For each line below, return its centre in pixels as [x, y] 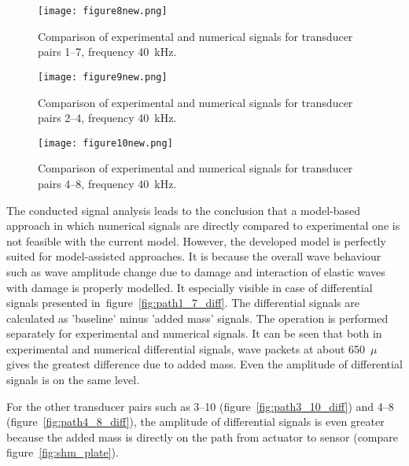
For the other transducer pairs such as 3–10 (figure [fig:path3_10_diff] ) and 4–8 [200, 406]
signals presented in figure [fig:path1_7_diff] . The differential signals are [183, 303]
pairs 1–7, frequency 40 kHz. [107, 52]
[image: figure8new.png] [103, 11]
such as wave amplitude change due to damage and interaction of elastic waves [196, 271]
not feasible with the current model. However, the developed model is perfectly [196, 240]
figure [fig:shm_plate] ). [63, 452]
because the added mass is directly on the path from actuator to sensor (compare [203, 436]
